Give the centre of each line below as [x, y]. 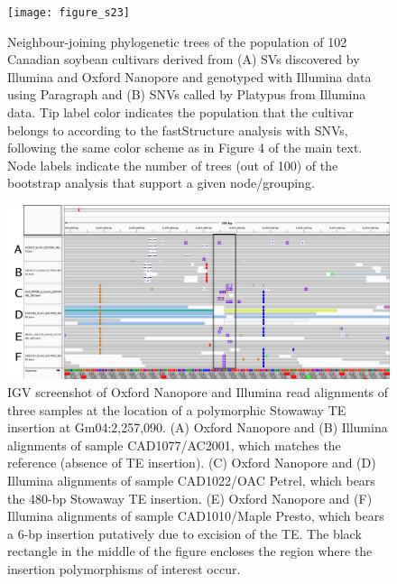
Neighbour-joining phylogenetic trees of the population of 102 [177, 41]
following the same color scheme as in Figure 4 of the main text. [185, 148]
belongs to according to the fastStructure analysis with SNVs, [178, 130]
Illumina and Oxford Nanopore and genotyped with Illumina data [189, 76]
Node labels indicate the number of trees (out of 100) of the [173, 165]
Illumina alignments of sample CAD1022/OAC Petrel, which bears [191, 480]
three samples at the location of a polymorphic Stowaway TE [177, 409]
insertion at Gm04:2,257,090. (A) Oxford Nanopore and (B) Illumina [198, 427]
